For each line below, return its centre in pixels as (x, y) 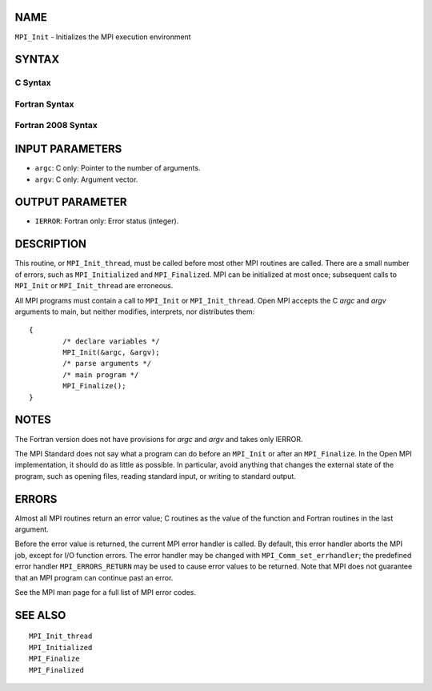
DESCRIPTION (51, 244)
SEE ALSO (40, 615)
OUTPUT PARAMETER (71, 202)
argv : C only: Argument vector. (86, 179)
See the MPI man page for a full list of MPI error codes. (105, 592)
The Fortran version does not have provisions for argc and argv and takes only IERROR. (159, 439)
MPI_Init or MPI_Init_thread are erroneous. (94, 286)
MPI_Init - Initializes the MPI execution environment (103, 37)
